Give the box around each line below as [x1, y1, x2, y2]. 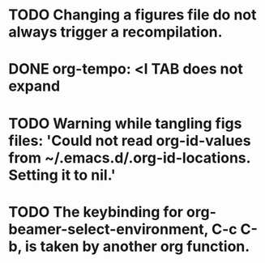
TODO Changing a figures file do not [8, 6, 257, 24]
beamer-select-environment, [8, 220, 209, 238]
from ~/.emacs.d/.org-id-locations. [8, 148, 251, 167]
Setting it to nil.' [8, 166, 116, 184]
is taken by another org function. [24, 237, 250, 256]
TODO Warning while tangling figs [8, 114, 242, 133]
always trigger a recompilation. [8, 23, 223, 41]
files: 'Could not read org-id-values [8, 131, 251, 150]
